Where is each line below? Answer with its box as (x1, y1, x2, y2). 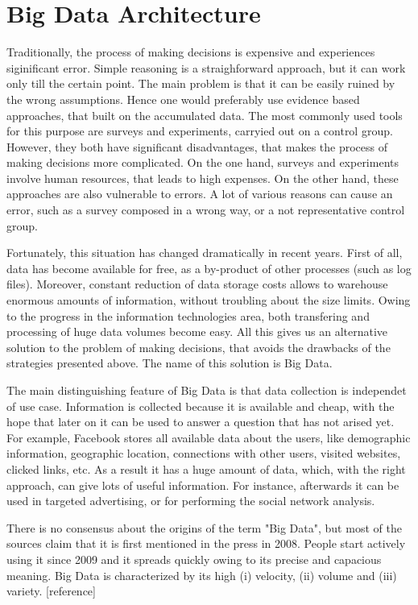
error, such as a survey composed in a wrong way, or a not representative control (6, 201, 405, 218)
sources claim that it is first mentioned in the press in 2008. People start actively (6, 535, 406, 552)
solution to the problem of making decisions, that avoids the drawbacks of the (6, 338, 391, 355)
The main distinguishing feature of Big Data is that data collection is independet (6, 382, 407, 398)
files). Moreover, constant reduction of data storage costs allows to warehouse (6, 276, 388, 292)
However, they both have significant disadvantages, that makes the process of (6, 138, 388, 155)
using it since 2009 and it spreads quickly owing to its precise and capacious (6, 550, 382, 567)
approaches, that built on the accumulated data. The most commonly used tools (6, 106, 403, 123)
